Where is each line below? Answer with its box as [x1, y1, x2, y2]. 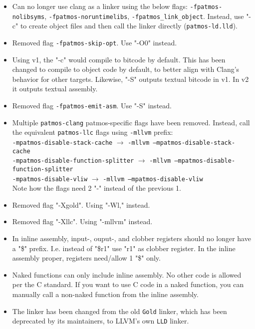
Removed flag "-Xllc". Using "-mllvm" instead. [12, 216, 153, 227]
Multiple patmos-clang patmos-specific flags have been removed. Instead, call [12, 117, 250, 127]
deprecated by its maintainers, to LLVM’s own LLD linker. [12, 316, 189, 326]
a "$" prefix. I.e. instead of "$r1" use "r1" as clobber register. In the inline [12, 243, 236, 253]
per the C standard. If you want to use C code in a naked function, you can [12, 279, 244, 290]
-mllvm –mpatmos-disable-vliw [103, 175, 203, 183]
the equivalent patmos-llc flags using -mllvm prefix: [12, 127, 173, 137]
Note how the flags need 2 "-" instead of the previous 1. [12, 183, 181, 193]
